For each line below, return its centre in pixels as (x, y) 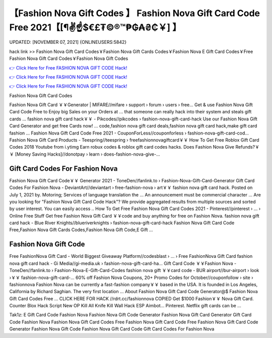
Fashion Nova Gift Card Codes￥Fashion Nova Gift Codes (69, 58)
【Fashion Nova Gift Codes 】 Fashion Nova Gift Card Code (135, 13)
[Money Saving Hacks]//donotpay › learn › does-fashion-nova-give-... (88, 154)
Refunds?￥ (247, 147)
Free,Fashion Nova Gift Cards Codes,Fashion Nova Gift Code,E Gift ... (81, 230)
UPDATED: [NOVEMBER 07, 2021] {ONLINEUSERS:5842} (68, 42)
